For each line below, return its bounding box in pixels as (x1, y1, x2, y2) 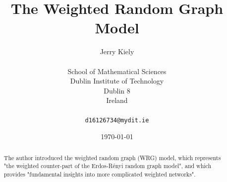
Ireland (106, 95, 128, 105)
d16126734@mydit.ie (85, 117, 149, 124)
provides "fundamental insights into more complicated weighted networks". (3, 170, 196, 178)
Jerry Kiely (100, 46, 134, 57)
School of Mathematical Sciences (67, 66, 167, 76)
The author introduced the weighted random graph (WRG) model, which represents (3, 153, 221, 162)
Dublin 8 (104, 85, 130, 95)
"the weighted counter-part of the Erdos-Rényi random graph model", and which (3, 162, 212, 170)
